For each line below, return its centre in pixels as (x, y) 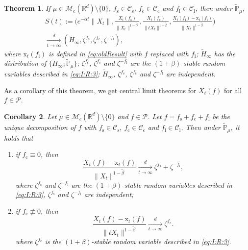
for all (233, 90)
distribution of (25, 63)
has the (225, 53)
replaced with (169, 53)
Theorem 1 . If (27, 8)
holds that (19, 137)
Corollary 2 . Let (30, 116)
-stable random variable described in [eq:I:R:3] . (161, 241)
